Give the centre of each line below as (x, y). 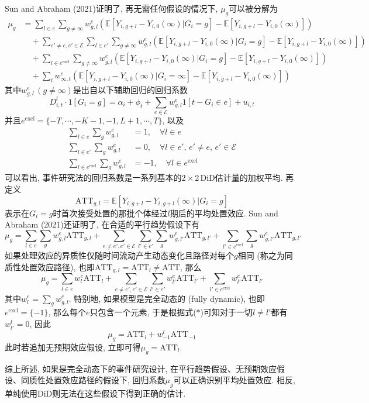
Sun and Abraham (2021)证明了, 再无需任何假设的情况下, (111, 8)
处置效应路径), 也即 (58, 266)
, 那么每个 (67, 312)
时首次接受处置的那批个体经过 (110, 213)
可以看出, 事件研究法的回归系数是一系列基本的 (93, 178)
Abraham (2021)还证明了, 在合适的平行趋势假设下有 (102, 224)
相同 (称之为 (261, 255)
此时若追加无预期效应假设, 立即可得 (73, 347)
